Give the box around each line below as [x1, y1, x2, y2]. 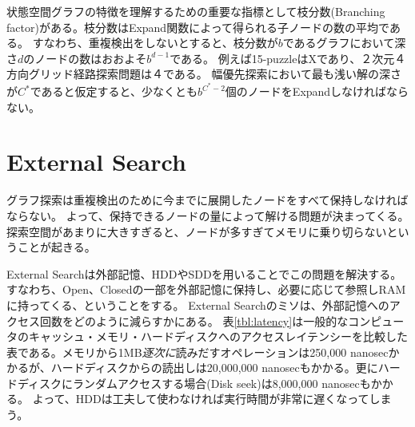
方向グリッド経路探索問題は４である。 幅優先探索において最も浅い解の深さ [6, 65, 402, 82]
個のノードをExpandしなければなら [225, 83, 409, 100]
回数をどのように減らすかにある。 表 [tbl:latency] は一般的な [39, 312, 349, 329]
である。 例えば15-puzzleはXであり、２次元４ [170, 49, 406, 66]
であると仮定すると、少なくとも [30, 83, 198, 100]
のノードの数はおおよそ [23, 49, 147, 66]
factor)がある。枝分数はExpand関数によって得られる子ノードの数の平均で [6, 18, 389, 35]
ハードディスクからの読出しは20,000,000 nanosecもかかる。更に [50, 359, 378, 376]
